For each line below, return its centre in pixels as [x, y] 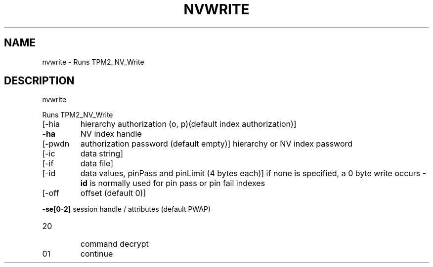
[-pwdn [56, 144]
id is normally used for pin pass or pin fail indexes [173, 183]
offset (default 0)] [113, 193]
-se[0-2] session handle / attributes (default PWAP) [127, 209]
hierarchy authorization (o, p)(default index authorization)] [188, 124]
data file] [97, 164]
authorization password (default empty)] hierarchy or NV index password [216, 144]
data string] [102, 154]
